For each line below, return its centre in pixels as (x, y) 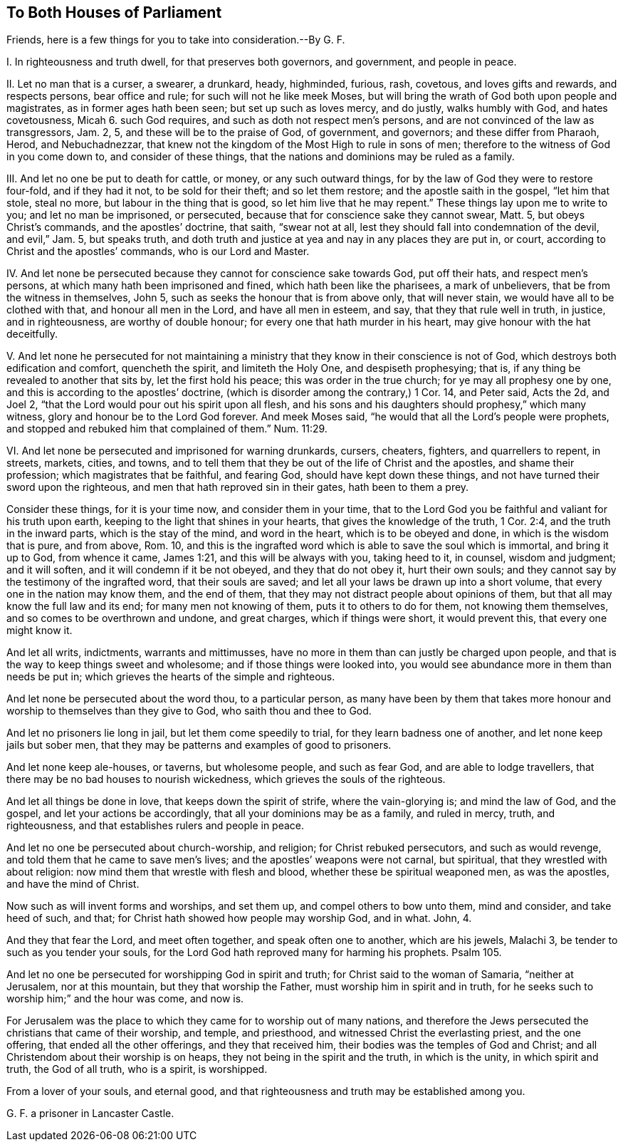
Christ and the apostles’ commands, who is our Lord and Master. (158, 251)
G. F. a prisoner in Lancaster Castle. (90, 1114)
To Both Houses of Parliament (114, 12)
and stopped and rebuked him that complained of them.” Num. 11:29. (167, 429)
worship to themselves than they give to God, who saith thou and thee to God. (189, 711)
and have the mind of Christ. (73, 884)
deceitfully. (32, 334)
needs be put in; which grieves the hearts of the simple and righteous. (171, 677)
